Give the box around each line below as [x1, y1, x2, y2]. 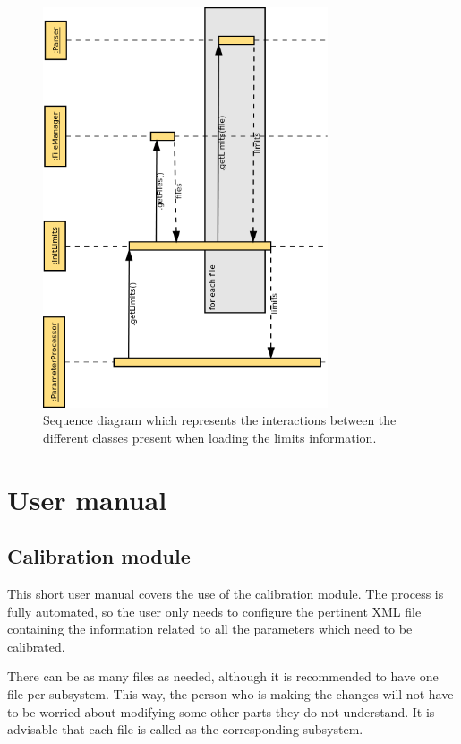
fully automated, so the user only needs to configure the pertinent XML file [7, 601, 422, 620]
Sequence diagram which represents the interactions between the [43, 411, 397, 429]
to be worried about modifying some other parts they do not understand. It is [7, 702, 435, 721]
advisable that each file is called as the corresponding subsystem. [7, 720, 363, 739]
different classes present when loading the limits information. [43, 428, 377, 446]
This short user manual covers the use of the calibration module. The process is [7, 584, 444, 602]
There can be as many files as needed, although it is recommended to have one [7, 667, 439, 686]
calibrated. [7, 636, 65, 655]
